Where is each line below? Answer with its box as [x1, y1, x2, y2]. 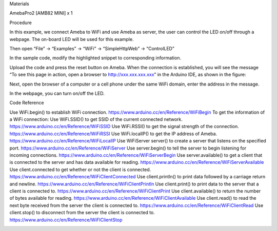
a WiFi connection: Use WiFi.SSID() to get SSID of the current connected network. [9, 116, 183, 122]
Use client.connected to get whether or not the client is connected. [9, 166, 151, 173]
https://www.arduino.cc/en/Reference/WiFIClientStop [9, 217, 123, 223]
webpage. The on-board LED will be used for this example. [9, 36, 134, 42]
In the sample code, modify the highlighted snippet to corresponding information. [9, 55, 182, 61]
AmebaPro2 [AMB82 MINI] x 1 [9, 10, 73, 16]
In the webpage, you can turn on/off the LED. [9, 90, 105, 96]
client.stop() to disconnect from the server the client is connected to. [9, 209, 155, 216]
